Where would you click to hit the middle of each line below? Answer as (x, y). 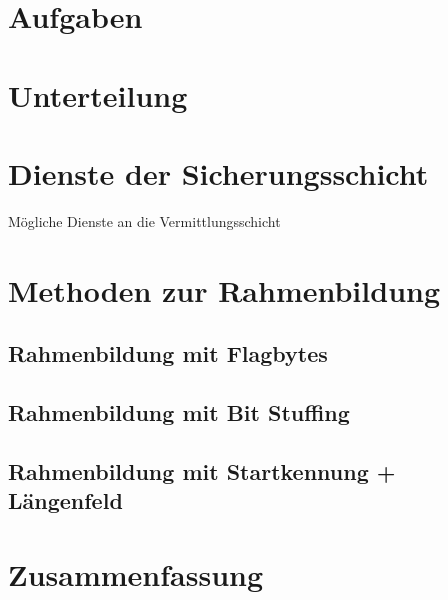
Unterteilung (98, 94)
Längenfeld (65, 500)
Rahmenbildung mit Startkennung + (202, 470)
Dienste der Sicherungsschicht (218, 172)
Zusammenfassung (136, 573)
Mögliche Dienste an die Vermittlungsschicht (144, 220)
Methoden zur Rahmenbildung (224, 289)
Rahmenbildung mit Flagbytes (168, 353)
